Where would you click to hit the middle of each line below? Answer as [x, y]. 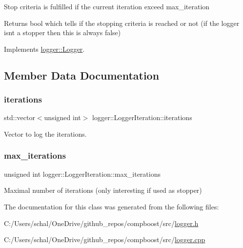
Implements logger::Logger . [44, 49]
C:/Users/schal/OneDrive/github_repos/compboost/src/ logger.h [101, 223]
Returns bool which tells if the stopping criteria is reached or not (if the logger [122, 23]
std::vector [20, 117]
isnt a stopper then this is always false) [62, 32]
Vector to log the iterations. [45, 134]
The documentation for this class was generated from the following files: [111, 206]
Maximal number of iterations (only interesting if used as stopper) [103, 190]
